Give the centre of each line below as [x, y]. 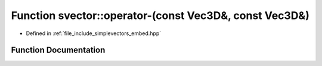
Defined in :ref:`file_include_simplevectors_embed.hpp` [94, 33]
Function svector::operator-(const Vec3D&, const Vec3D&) [160, 15]
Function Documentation [58, 50]
